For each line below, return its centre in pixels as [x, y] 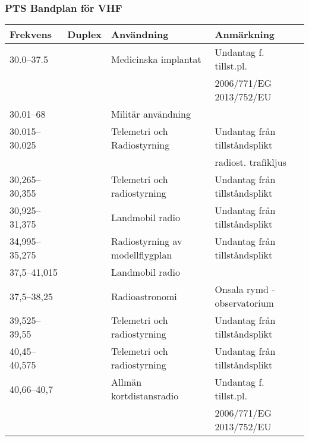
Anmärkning [245, 34]
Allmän [127, 382]
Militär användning [151, 114]
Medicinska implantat [156, 59]
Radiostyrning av [147, 241]
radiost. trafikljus [250, 162]
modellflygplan [142, 255]
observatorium [244, 303]
